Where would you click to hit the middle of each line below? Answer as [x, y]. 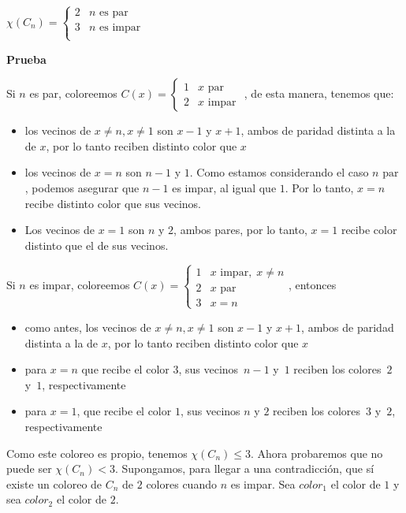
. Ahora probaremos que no [317, 453]
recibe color [369, 230]
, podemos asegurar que [82, 187]
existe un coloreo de [54, 483]
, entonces [312, 285]
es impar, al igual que [224, 187]
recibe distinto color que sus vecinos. [113, 203]
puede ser [29, 468]
